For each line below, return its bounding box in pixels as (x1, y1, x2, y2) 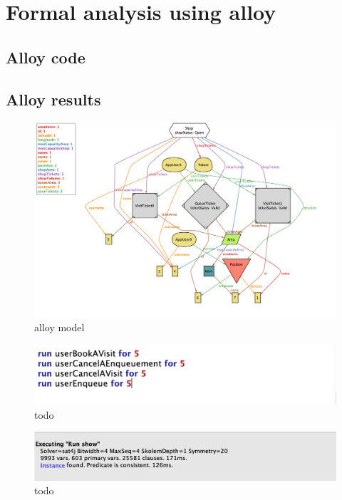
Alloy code (6, 46, 85, 68)
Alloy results (6, 88, 101, 110)
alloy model (34, 320, 85, 335)
